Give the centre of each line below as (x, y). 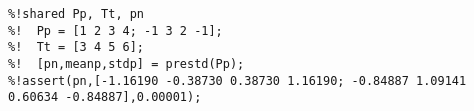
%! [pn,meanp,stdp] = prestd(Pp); (126, 63)
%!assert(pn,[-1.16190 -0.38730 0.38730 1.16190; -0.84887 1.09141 (237, 80)
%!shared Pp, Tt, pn (76, 14)
